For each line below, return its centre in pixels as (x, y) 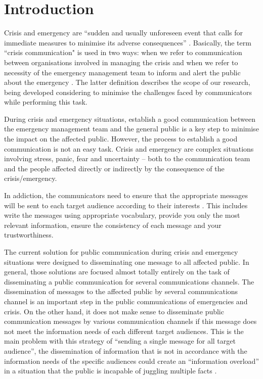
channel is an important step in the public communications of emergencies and (126, 301)
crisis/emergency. (31, 178)
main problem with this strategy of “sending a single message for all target (120, 341)
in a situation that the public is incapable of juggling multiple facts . (111, 371)
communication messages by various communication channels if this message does (130, 321)
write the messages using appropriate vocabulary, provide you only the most (122, 215)
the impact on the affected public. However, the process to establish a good (121, 139)
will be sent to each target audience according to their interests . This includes (126, 205)
